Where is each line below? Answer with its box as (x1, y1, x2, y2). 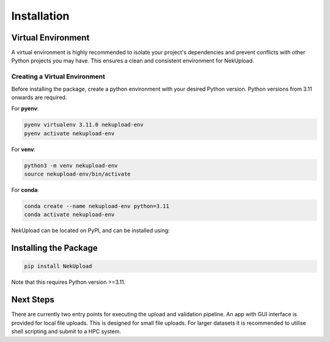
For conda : (11, 187, 39, 194)
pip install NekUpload (24, 263, 92, 270)
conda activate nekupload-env (24, 211, 115, 218)
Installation (11, 9, 70, 23)
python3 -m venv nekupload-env (24, 162, 119, 169)
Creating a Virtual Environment (11, 72, 105, 81)
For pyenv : (11, 105, 39, 113)
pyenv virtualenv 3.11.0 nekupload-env (24, 121, 144, 128)
